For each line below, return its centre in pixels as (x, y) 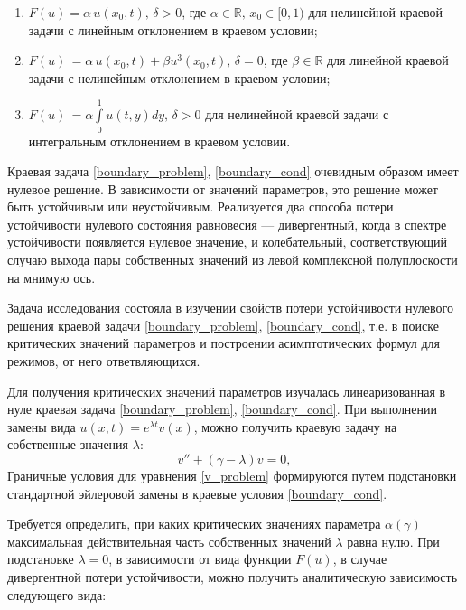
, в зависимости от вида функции (200, 559)
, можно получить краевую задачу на (295, 426)
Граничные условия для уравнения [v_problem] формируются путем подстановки (232, 475)
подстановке (41, 559)
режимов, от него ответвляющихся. (104, 361)
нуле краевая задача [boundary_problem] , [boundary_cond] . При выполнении (223, 409)
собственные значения (68, 444)
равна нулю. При (393, 541)
